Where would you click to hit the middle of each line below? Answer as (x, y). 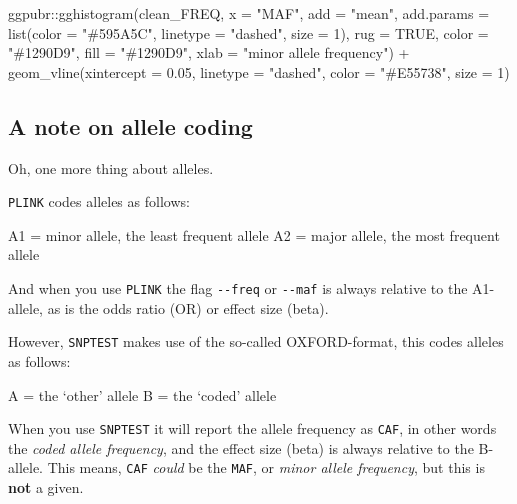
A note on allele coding (130, 125)
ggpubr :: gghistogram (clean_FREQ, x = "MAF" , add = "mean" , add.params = (249, 13)
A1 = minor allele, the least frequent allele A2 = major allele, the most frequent (254, 234)
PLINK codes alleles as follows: (99, 201)
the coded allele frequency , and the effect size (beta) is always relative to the (241, 447)
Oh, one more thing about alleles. (111, 167)
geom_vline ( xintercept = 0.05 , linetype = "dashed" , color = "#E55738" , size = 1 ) (259, 71)
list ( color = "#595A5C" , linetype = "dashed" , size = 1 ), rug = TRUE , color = (248, 32)
